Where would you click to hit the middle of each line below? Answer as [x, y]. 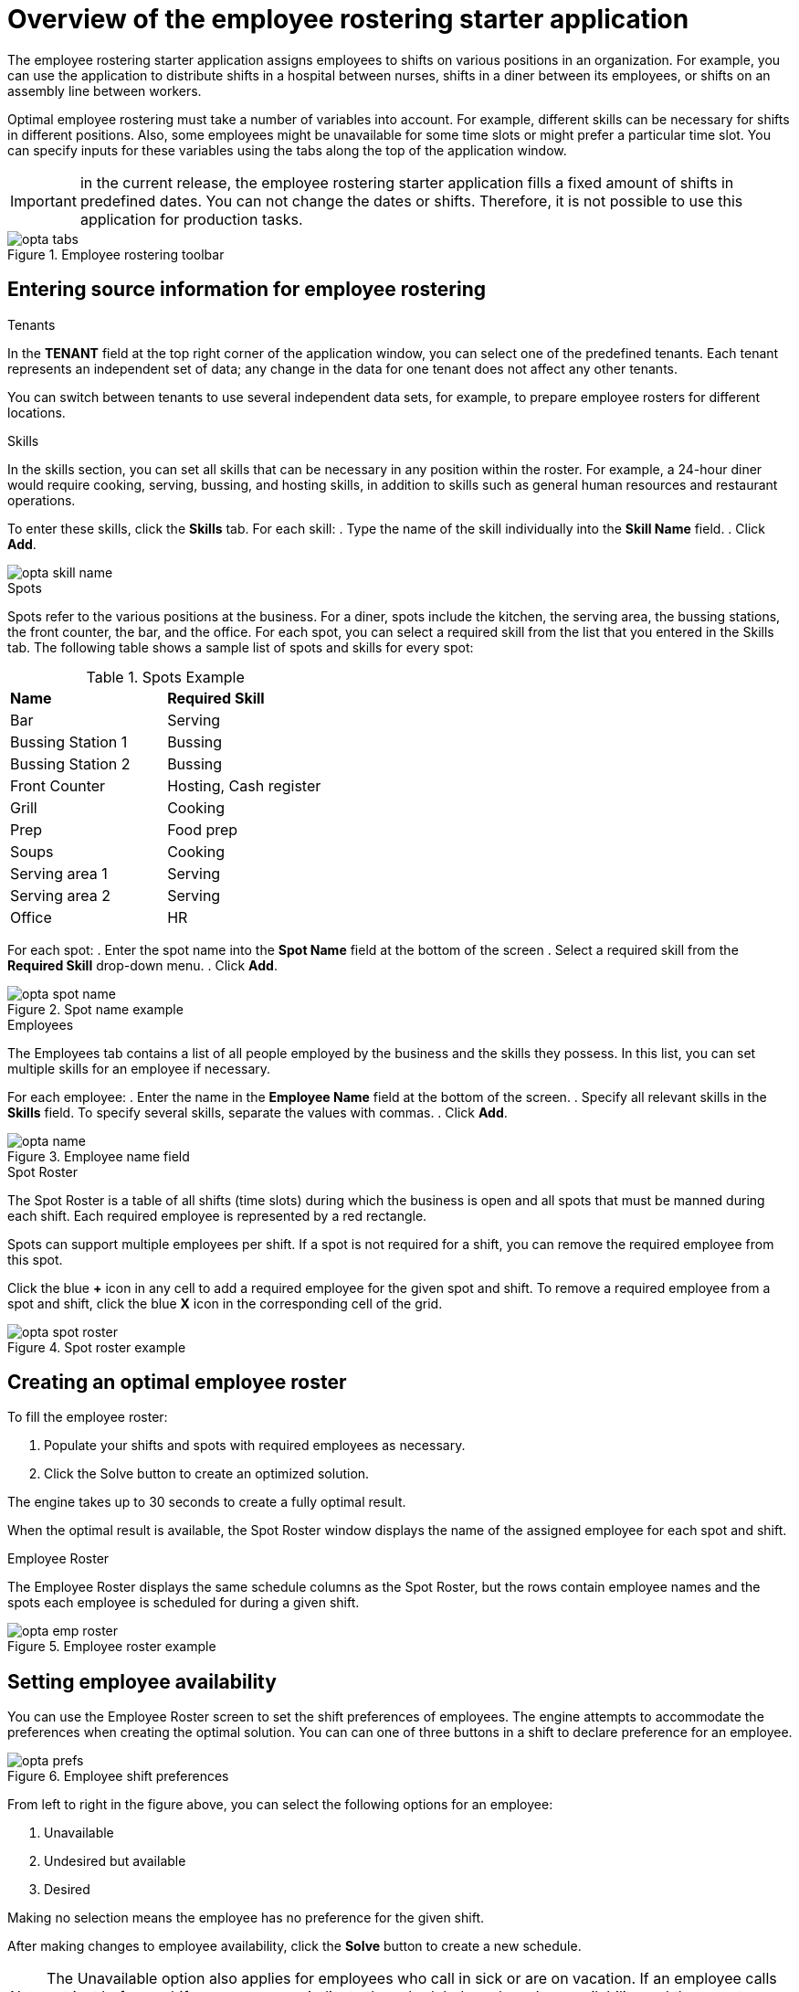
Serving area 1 [59, 873]
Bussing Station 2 [70, 763]
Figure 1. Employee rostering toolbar [116, 254]
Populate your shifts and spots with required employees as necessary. [255, 1446]
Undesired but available [115, 1861]
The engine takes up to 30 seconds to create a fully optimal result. [207, 1502]
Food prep [203, 829]
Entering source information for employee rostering [247, 290]
